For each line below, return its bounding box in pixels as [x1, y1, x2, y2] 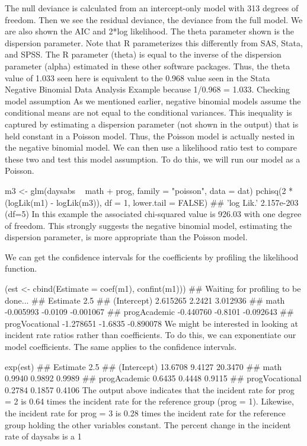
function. [5, 262, 37, 275]
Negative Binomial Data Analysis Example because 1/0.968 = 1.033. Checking [5, 83, 290, 95]
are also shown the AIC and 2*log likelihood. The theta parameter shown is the [5, 25, 295, 37]
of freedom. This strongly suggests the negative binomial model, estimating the [5, 219, 292, 231]
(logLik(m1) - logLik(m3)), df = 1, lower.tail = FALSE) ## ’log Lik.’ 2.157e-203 [5, 196, 299, 208]
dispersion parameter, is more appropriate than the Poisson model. [5, 231, 248, 243]
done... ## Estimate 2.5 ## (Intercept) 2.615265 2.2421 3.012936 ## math [5, 294, 285, 306]
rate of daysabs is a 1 [5, 430, 82, 442]
